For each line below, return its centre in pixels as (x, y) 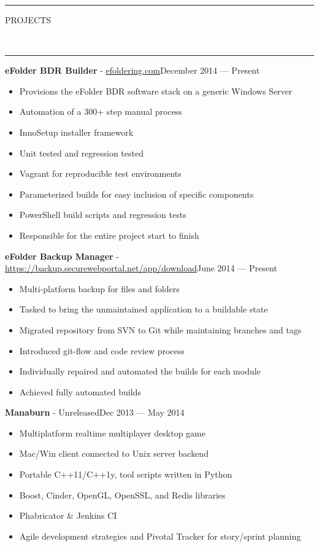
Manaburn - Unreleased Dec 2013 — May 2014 (95, 412)
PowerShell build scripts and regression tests (103, 215)
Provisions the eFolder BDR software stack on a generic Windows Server (156, 91)
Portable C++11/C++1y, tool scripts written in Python (126, 474)
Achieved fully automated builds (80, 391)
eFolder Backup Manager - (62, 256)
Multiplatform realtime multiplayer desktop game (112, 433)
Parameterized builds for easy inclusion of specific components (136, 194)
